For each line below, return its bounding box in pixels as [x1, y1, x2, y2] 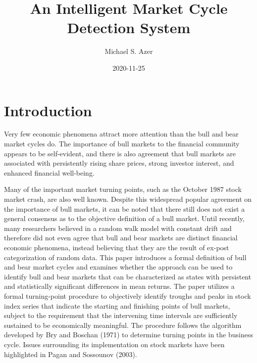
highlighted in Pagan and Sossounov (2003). [4, 349, 137, 359]
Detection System [67, 17, 191, 38]
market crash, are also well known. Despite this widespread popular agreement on [4, 194, 252, 204]
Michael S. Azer [104, 46, 153, 56]
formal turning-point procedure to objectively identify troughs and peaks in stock [4, 290, 251, 301]
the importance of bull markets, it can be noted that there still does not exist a [4, 203, 245, 214]
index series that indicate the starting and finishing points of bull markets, [4, 300, 230, 311]
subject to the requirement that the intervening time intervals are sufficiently [4, 310, 238, 320]
